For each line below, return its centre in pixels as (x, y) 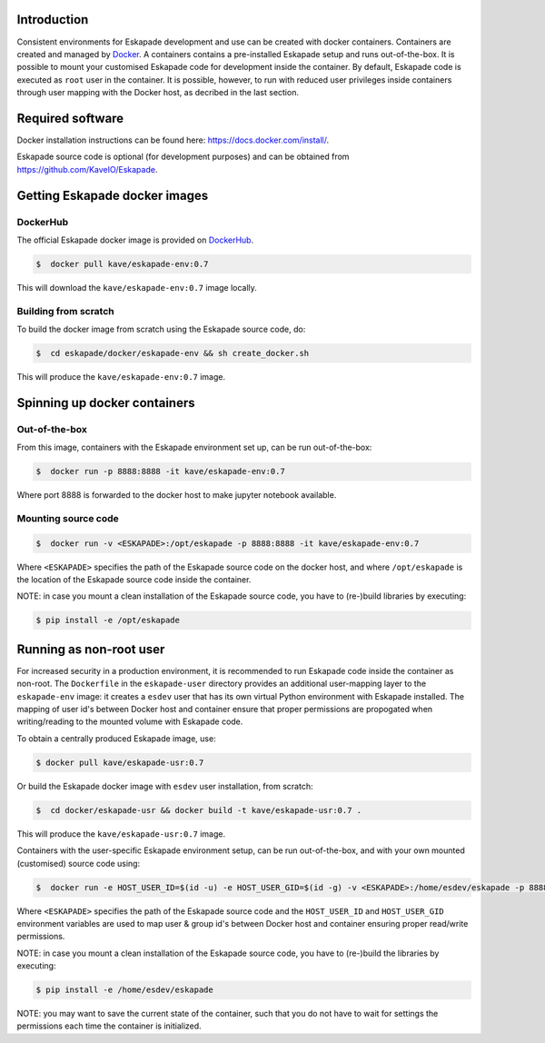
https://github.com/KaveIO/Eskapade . (87, 169)
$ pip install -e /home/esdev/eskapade (124, 990)
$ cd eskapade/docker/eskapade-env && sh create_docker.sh (173, 353)
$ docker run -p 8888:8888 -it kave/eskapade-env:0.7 (160, 472)
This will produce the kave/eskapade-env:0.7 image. (121, 377)
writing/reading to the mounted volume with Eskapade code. (130, 721)
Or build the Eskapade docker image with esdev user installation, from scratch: (165, 786)
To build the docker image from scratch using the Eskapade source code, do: (161, 329)
